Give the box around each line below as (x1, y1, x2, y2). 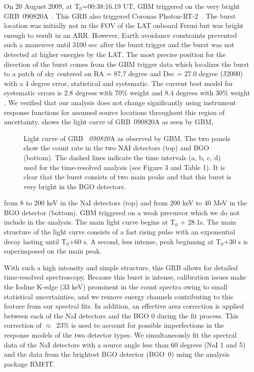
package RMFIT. (4, 358, 55, 369)
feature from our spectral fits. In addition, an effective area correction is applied (4, 301, 244, 311)
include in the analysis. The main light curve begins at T (4, 217, 176, 227)
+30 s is (224, 236, 248, 246)
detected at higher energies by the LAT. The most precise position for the (4, 49, 226, 59)
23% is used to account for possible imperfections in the (56, 320, 224, 330)
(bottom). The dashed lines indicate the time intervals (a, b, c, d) (24, 152, 221, 162)
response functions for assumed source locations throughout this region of (4, 107, 225, 117)
